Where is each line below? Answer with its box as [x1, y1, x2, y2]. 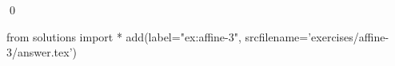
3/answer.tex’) [6, 44, 78, 60]
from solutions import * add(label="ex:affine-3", [6, 28, 241, 45]
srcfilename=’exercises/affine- [245, 28, 389, 45]
